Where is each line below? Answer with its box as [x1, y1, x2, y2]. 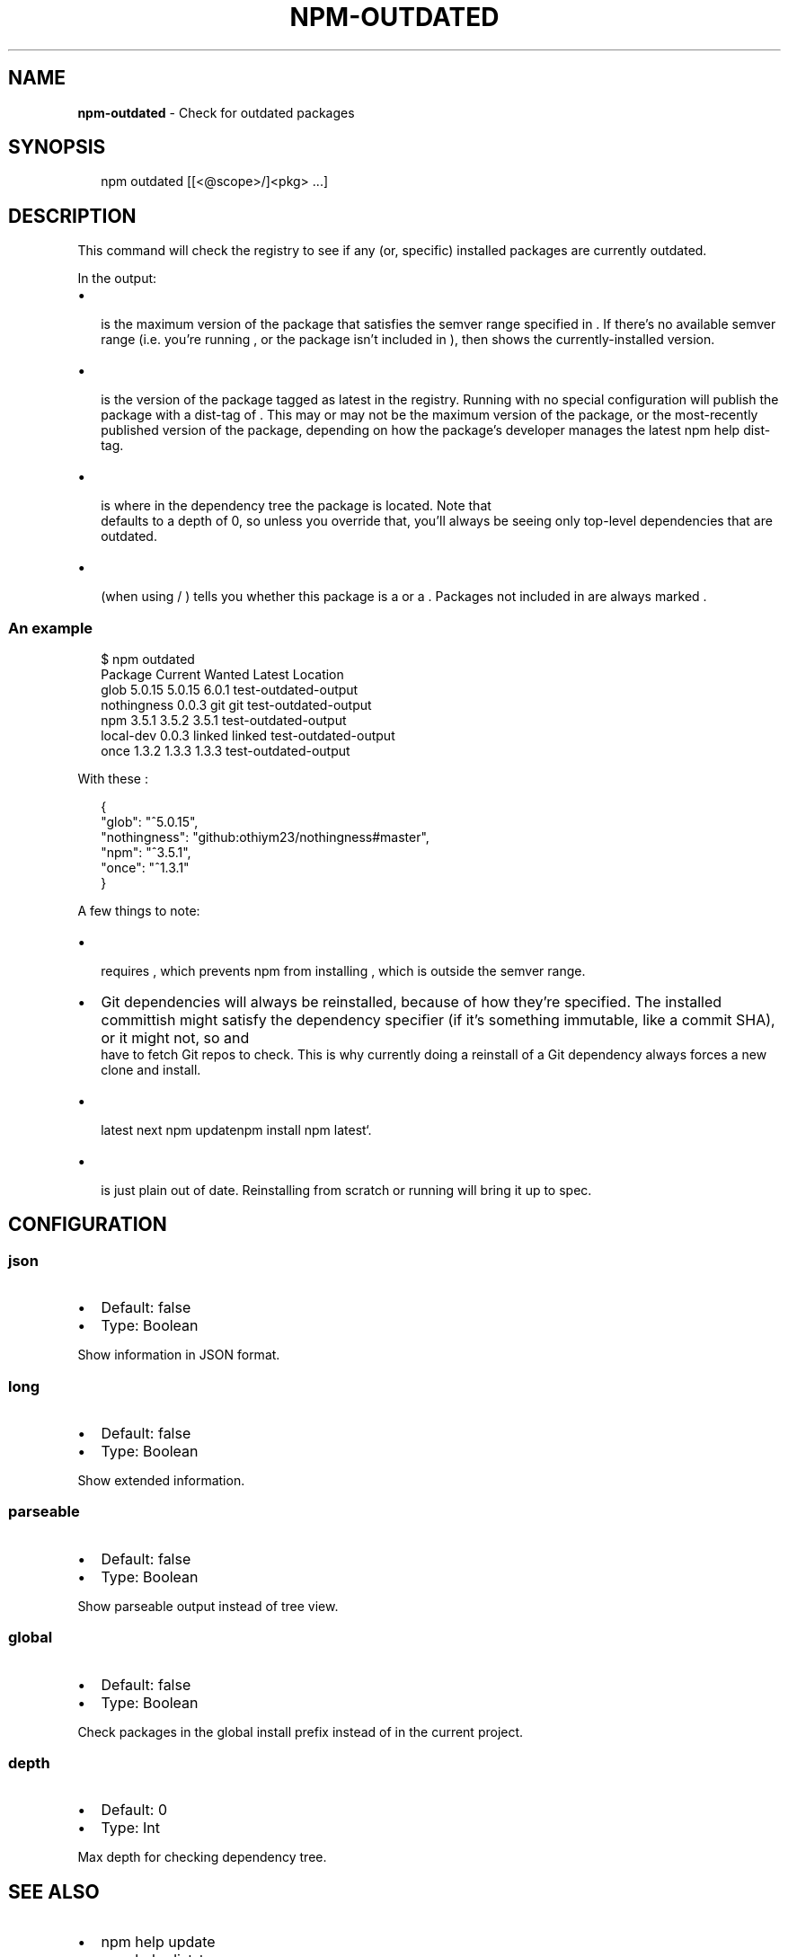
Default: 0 [101, 1801, 168, 1820]
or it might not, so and [101, 1029, 250, 1048]
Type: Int [101, 1819, 161, 1837]
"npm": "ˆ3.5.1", [101, 845, 191, 861]
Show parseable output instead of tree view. [77, 1598, 339, 1614]
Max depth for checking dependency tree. [77, 1849, 327, 1865]
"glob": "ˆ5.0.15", [101, 814, 199, 830]
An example [8, 618, 93, 637]
